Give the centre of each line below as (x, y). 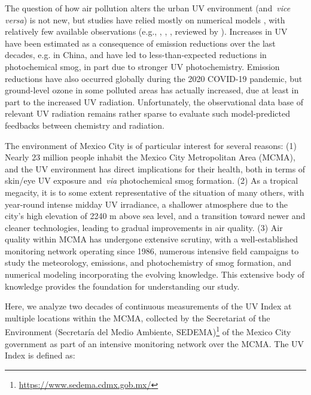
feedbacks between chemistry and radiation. (85, 125)
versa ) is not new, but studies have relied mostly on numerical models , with (145, 19)
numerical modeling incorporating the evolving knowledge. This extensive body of (155, 274)
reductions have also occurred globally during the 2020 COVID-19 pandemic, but (154, 78)
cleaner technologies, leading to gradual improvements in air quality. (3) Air (144, 227)
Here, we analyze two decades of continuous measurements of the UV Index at (148, 306)
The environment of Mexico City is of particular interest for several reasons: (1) (151, 145)
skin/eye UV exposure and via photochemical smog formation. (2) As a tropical (152, 180)
